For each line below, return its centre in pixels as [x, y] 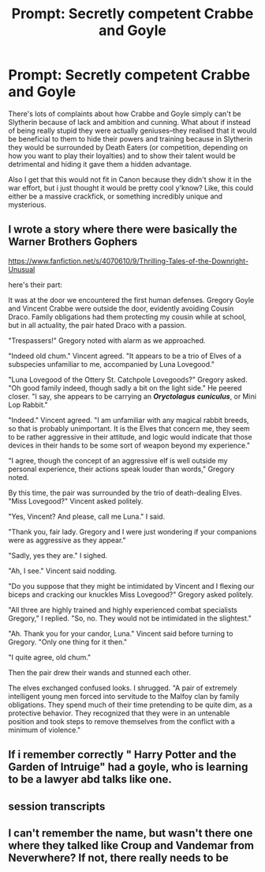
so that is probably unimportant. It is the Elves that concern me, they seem [129, 428]
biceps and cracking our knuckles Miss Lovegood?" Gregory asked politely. [131, 595]
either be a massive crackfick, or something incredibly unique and [116, 196]
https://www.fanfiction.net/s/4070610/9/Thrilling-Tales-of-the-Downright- [129, 261]
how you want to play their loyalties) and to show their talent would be [122, 156]
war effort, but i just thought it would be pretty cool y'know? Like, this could [131, 187]
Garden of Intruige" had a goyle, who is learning [128, 767]
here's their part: [35, 285]
